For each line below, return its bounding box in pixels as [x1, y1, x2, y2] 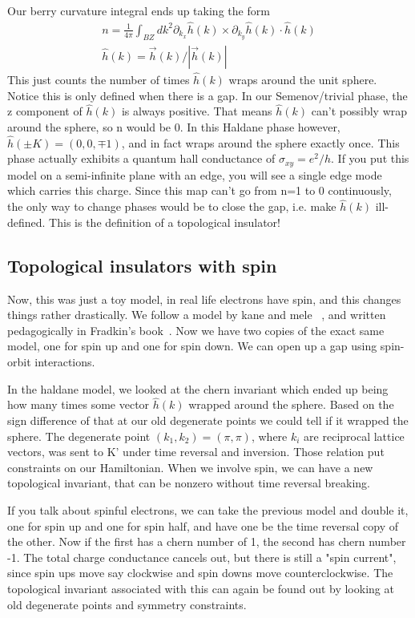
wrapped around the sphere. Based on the [188, 396, 394, 413]
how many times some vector [7, 396, 150, 413]
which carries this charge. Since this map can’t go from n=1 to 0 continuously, [7, 182, 392, 199]
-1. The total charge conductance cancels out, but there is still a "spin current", [7, 548, 397, 565]
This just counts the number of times [7, 71, 190, 87]
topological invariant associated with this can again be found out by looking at [7, 580, 394, 596]
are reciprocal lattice [304, 427, 405, 444]
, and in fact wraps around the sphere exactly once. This [121, 134, 400, 151]
